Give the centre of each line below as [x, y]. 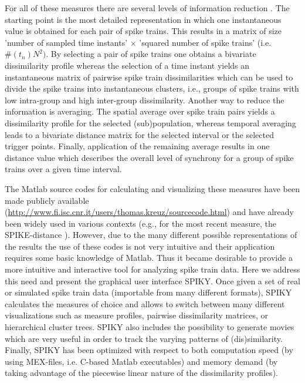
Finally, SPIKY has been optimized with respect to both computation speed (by [149, 350]
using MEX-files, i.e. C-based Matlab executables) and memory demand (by [141, 361]
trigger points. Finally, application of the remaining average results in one [137, 146]
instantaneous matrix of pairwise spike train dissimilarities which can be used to [149, 77]
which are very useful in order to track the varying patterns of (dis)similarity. [144, 338]
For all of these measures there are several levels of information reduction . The [147, 8]
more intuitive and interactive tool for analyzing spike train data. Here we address [152, 269]
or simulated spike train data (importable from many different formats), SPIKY [148, 292]
